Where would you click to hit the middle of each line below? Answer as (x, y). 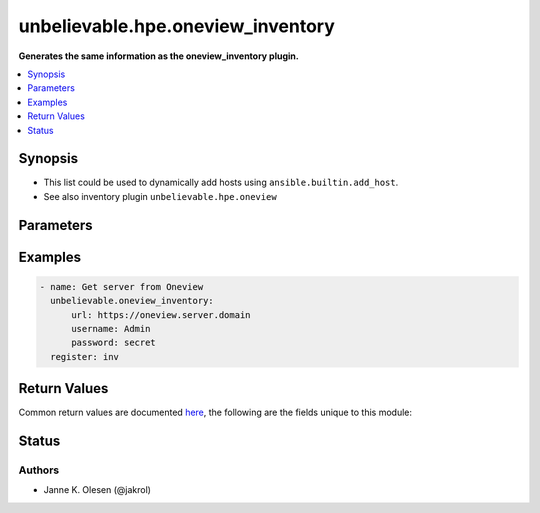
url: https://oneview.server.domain (161, 314)
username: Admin (111, 328)
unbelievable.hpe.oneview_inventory (176, 26)
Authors (39, 470)
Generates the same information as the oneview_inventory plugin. (158, 56)
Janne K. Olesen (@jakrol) (97, 490)
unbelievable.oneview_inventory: (132, 301)
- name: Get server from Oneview (121, 286)
